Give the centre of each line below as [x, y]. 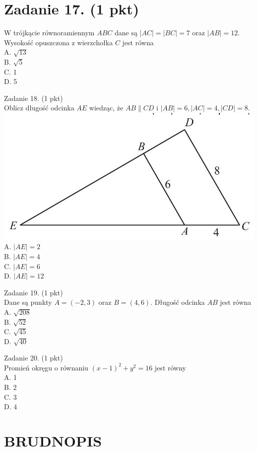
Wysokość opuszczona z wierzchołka [59, 42]
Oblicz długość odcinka [39, 108]
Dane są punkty [28, 302]
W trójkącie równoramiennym [49, 33]
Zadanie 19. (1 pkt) [33, 292]
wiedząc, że [106, 108]
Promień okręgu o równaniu [46, 367]
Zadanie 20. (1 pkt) [33, 358]
